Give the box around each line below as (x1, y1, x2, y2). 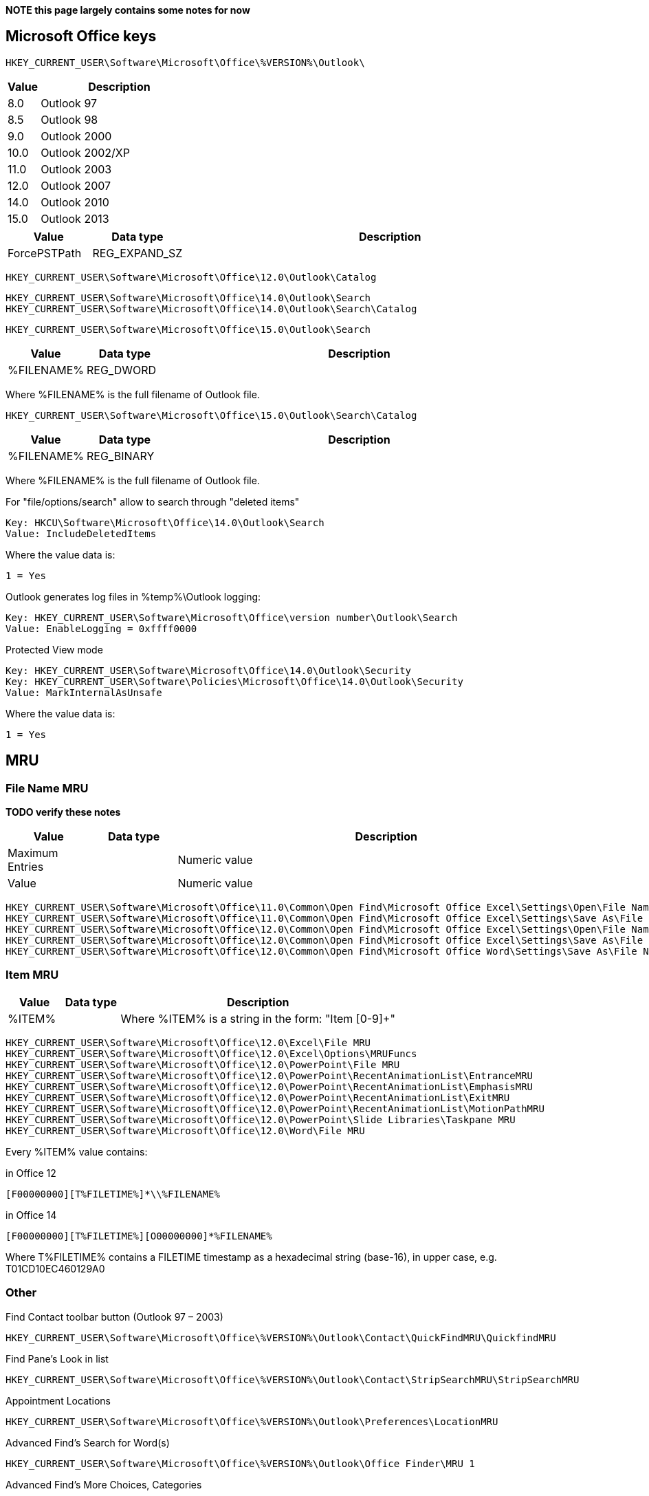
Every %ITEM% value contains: (5, 1145, 148, 1158)
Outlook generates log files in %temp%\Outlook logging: (5, 590, 261, 603)
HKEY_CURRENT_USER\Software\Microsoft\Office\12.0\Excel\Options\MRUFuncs (5, 1048, 417, 1059)
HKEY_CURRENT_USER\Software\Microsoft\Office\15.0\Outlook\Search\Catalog (5, 409, 417, 421)
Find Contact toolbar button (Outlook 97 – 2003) (5, 1310, 223, 1323)
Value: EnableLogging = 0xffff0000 (5, 622, 197, 634)
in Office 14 (5, 1208, 57, 1221)
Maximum (8, 846, 58, 860)
